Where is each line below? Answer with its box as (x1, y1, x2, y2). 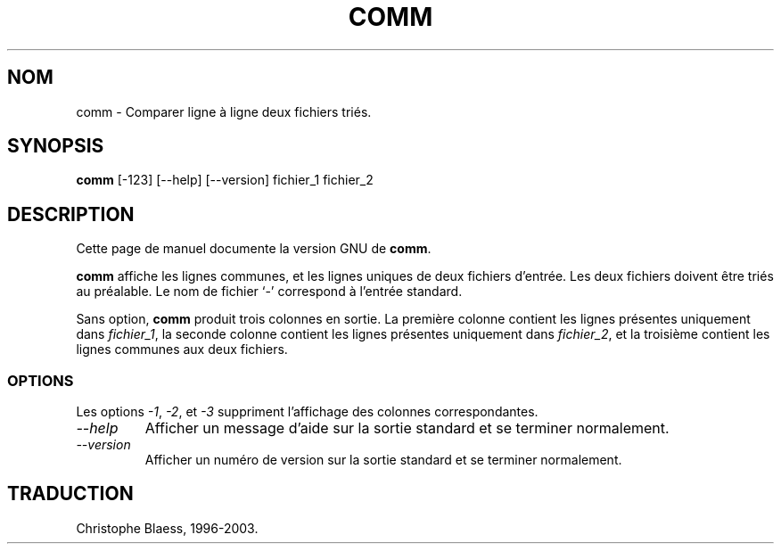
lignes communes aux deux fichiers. (76, 341, 288, 358)
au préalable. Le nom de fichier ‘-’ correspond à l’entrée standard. (76, 284, 463, 300)
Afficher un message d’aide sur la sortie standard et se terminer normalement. (144, 419, 670, 438)
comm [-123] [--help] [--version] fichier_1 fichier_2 (76, 172, 374, 188)
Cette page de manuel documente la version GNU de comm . (76, 241, 432, 257)
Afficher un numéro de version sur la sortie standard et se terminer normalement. (144, 452, 622, 468)
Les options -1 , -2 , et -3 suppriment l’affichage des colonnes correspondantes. (76, 404, 538, 420)
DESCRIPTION (7, 202, 135, 226)
